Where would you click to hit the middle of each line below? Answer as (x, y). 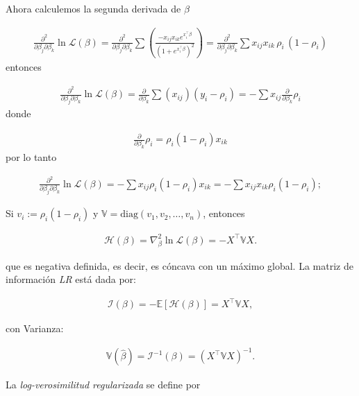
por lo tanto (31, 157)
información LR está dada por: (71, 279)
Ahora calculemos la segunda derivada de (93, 8)
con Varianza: (35, 328)
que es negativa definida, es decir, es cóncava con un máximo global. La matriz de (179, 265)
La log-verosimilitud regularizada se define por (103, 385)
